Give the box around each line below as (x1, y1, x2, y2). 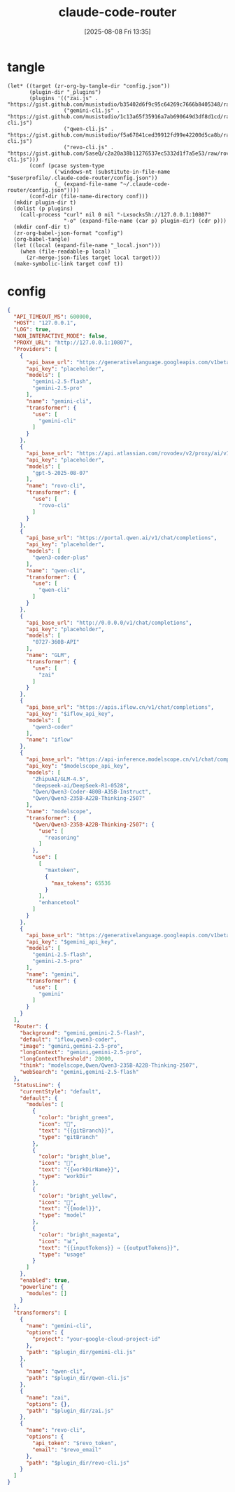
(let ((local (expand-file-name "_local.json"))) (13, 242, 161, 249)
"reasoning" (44, 834, 80, 841)
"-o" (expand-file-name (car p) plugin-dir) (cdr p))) (63, 217, 227, 224)
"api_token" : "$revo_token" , (32, 1439, 117, 1446)
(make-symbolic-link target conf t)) (13, 260, 124, 267)
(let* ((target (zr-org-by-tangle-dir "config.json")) (7, 82, 171, 90)
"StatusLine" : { (13, 1082, 61, 1089)
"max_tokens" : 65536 (51, 880, 111, 887)
